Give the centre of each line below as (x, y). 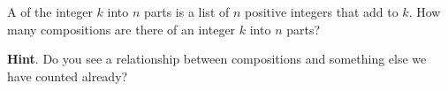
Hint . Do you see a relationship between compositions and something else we (217, 59)
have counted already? (68, 76)
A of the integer (50, 11)
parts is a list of (186, 11)
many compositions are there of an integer (121, 29)
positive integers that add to (322, 11)
